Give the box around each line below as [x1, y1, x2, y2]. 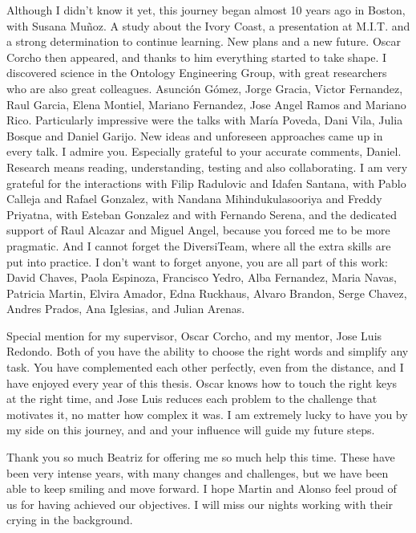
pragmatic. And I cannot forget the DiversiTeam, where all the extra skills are [6, 237, 391, 254]
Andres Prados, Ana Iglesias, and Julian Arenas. [6, 300, 245, 317]
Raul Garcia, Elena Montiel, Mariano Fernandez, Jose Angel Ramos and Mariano [6, 96, 406, 112]
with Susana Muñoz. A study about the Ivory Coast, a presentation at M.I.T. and [6, 17, 410, 34]
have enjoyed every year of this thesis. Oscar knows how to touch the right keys [6, 374, 398, 391]
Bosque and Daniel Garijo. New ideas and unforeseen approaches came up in [6, 127, 383, 144]
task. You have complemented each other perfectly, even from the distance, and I [6, 359, 404, 376]
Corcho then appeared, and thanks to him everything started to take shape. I [6, 48, 387, 65]
